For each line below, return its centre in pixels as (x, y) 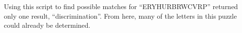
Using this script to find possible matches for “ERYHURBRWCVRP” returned (121, 6)
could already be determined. (47, 25)
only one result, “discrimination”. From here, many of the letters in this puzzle (121, 16)
